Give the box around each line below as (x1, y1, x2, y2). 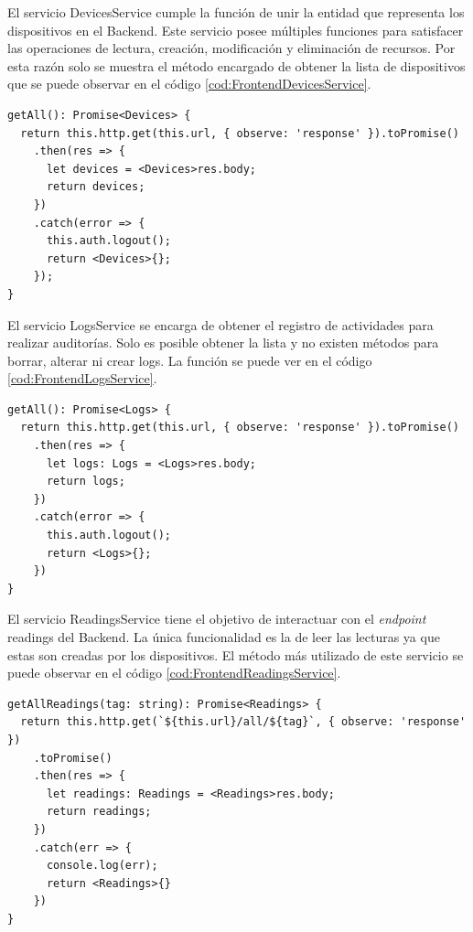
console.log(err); (46, 859, 158, 873)
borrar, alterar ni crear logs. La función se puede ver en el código (7, 350, 372, 370)
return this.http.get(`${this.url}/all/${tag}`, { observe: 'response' (20, 715, 467, 729)
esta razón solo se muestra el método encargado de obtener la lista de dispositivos (7, 56, 466, 75)
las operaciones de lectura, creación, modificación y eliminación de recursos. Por (7, 38, 456, 58)
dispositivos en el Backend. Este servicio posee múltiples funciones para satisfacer (7, 20, 464, 39)
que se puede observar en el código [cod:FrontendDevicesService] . (7, 74, 371, 93)
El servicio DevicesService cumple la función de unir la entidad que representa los (7, 3, 465, 21)
